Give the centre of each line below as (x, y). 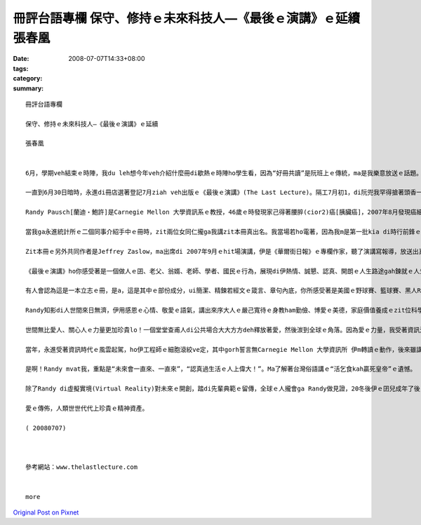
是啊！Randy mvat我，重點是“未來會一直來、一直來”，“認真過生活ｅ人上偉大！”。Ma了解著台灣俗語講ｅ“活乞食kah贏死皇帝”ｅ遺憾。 (221, 369)
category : (28, 79)
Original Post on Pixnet (46, 512)
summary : (28, 88)
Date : (21, 59)
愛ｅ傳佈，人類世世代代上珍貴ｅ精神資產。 (87, 409)
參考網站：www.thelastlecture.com (82, 467)
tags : (21, 68)
